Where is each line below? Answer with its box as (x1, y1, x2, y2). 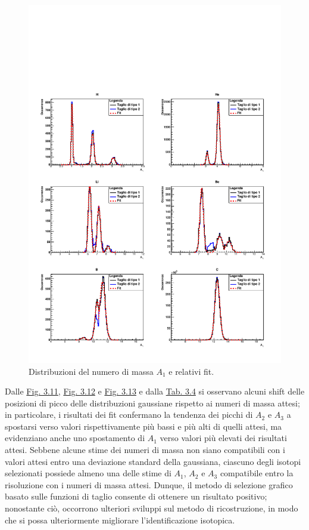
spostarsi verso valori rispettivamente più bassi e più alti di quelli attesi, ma (5, 420, 282, 432)
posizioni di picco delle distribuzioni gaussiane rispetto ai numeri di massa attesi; (5, 396, 300, 409)
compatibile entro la (220, 467, 294, 479)
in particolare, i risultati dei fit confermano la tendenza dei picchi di (5, 408, 253, 421)
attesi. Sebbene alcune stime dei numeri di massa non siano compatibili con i (5, 443, 285, 456)
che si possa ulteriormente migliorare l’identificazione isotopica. (5, 513, 235, 526)
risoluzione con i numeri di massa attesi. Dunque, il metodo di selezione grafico (5, 478, 293, 491)
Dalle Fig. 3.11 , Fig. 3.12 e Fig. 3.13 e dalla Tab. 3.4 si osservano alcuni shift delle (5, 385, 305, 397)
